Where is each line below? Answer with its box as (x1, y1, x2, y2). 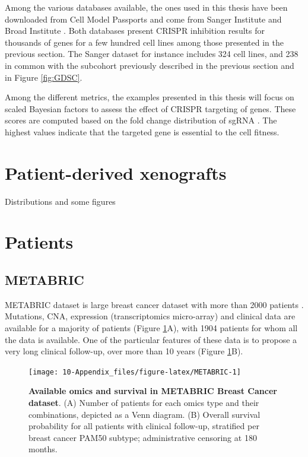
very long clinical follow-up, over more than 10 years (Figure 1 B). (5, 345, 243, 357)
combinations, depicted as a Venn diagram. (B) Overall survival (28, 408, 261, 420)
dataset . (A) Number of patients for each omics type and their (28, 396, 259, 409)
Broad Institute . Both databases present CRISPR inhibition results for (5, 24, 265, 37)
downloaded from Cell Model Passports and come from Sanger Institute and (5, 12, 282, 25)
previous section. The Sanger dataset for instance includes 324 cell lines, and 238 (5, 47, 299, 60)
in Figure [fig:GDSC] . (5, 71, 82, 83)
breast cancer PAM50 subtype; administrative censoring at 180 (28, 431, 257, 443)
